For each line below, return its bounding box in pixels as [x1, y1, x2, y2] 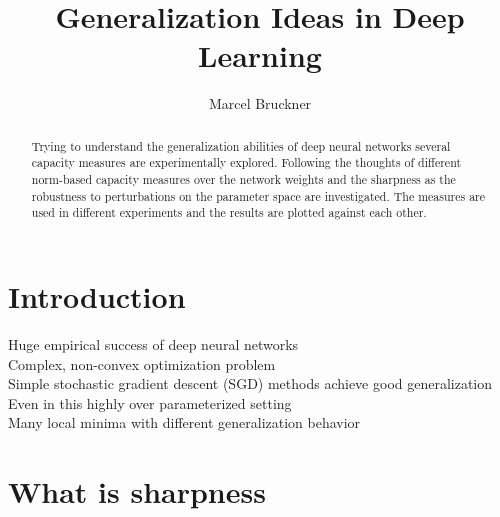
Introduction [8, 275, 186, 316]
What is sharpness [8, 471, 266, 512]
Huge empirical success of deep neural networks [8, 333, 299, 354]
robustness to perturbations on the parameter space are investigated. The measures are [31, 187, 486, 204]
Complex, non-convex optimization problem [8, 353, 276, 374]
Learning [198, 35, 322, 76]
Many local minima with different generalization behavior [8, 412, 361, 433]
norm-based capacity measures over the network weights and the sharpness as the [31, 171, 456, 188]
